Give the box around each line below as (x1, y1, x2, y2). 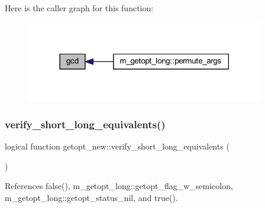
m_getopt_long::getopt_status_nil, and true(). (5, 191, 178, 203)
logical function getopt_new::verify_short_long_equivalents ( (5, 140, 230, 152)
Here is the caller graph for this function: (5, 2, 154, 14)
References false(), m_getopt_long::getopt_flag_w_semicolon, (5, 180, 233, 192)
